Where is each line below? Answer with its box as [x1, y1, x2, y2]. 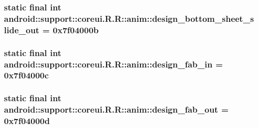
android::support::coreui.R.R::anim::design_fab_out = [4, 103, 229, 116]
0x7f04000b [53, 23, 99, 36]
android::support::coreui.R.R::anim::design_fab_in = [4, 58, 223, 70]
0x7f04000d [4, 115, 50, 127]
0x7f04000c [4, 69, 49, 81]
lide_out [4, 23, 39, 36]
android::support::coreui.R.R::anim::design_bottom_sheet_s [4, 12, 254, 24]
